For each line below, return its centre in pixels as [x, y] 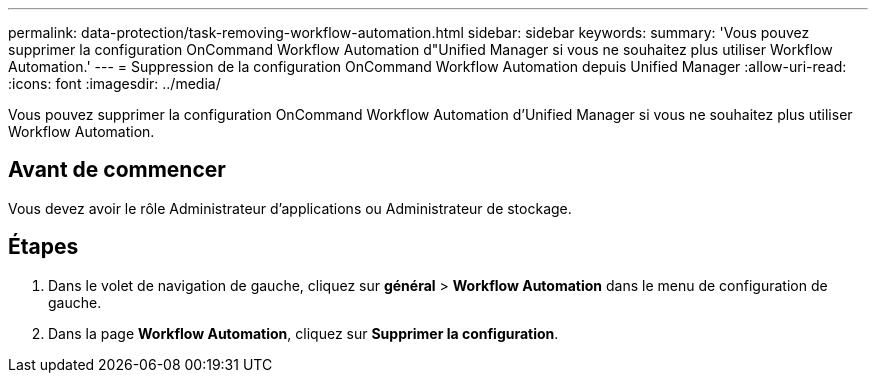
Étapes [43, 247]
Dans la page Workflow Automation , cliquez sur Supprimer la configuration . [303, 333]
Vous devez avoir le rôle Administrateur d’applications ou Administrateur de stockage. [290, 208]
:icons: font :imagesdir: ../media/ [114, 83]
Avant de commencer [117, 170]
